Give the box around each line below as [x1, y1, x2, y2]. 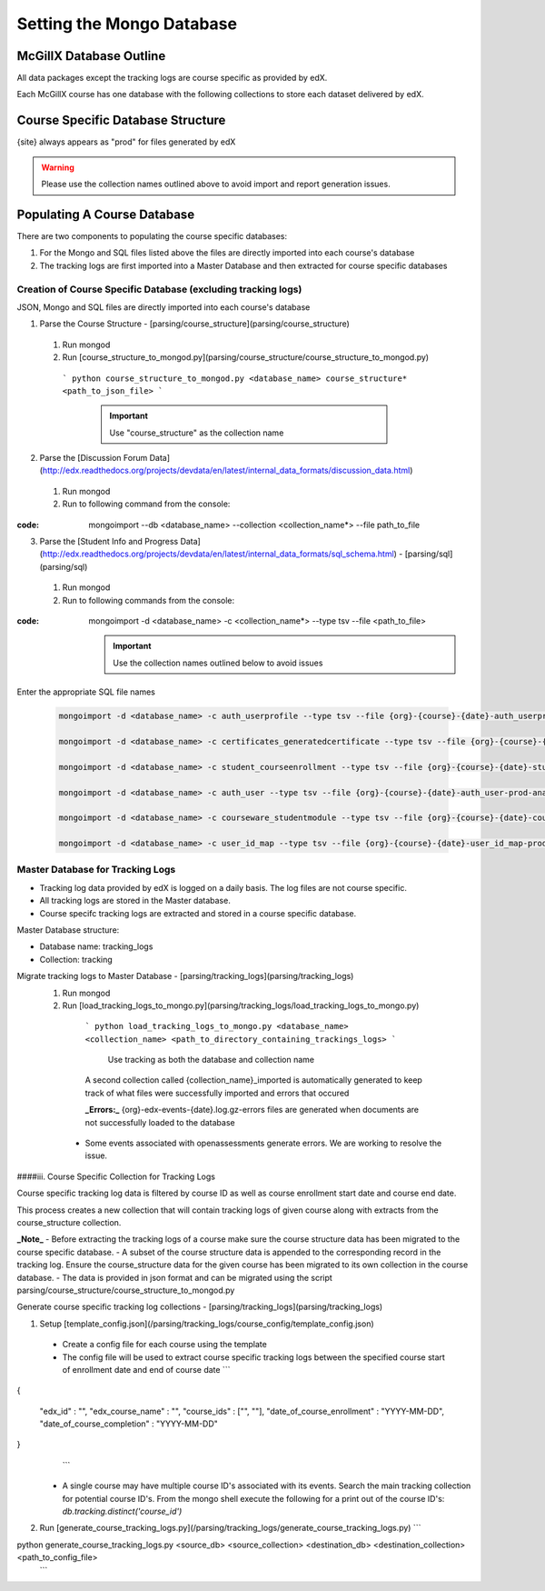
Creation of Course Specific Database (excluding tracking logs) [16, 283, 302, 295]
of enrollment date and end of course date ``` [62, 1364, 231, 1375]
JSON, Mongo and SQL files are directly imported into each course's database [16, 301, 311, 313]
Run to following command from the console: [62, 498, 231, 509]
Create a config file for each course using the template [62, 1339, 267, 1350]
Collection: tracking [39, 954, 113, 965]
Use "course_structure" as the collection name [109, 427, 284, 438]
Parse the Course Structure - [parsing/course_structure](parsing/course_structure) [39, 318, 350, 329]
